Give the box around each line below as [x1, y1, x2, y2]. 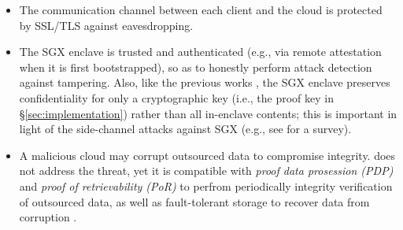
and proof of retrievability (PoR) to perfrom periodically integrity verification [19, 177, 393, 194]
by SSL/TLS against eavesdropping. [19, 17, 194, 33]
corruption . [19, 209, 77, 225]
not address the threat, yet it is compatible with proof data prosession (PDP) [19, 162, 394, 179]
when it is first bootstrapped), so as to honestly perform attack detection [19, 58, 372, 75]
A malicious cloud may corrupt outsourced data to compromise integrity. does [19, 147, 396, 163]
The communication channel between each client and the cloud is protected [19, 2, 383, 17]
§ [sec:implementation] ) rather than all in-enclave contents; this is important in [19, 105, 397, 121]
